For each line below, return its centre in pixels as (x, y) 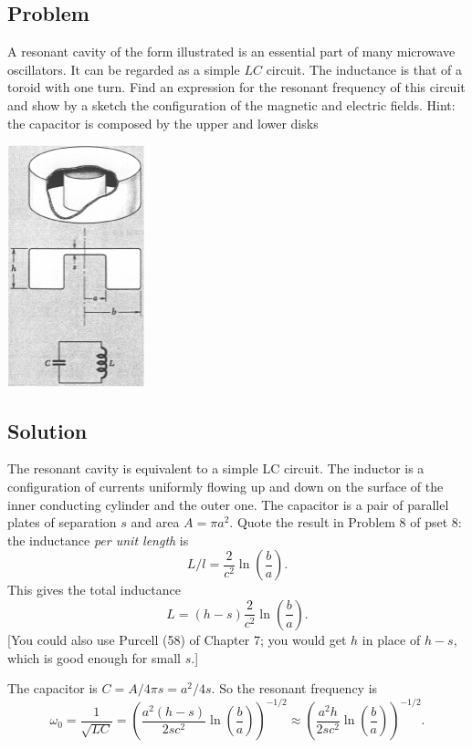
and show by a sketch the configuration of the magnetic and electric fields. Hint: (231, 104)
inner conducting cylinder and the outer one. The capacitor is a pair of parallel (228, 504)
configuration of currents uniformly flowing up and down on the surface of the (226, 486)
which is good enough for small (94, 657)
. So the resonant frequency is (294, 688)
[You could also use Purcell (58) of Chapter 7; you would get (177, 639)
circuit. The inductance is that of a (364, 69)
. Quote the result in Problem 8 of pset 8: (346, 522)
